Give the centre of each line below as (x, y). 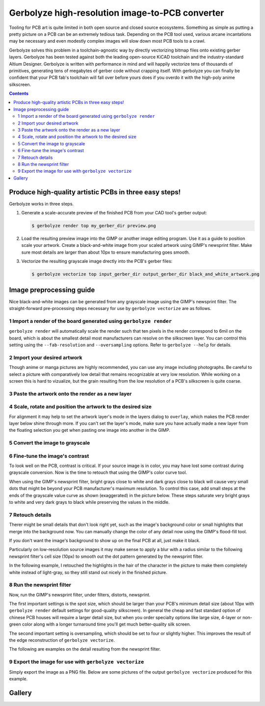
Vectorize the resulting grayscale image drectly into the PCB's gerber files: (97, 261)
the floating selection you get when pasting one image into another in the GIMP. (90, 430)
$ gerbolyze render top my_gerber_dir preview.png (94, 226)
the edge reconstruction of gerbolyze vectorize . (62, 640)
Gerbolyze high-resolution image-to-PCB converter (117, 13)
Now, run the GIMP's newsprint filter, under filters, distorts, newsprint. (80, 595)
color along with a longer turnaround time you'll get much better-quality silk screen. (107, 624)
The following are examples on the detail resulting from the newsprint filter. (85, 649)
